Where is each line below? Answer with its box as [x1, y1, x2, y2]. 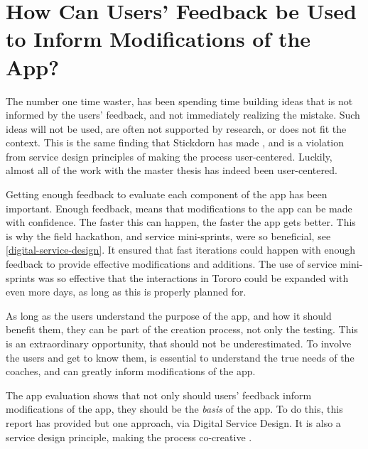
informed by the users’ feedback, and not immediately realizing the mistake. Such [6, 107, 360, 122]
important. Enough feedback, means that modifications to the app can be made [6, 200, 352, 215]
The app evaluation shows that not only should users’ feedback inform [6, 387, 312, 402]
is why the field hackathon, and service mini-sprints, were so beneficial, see [6, 228, 331, 243]
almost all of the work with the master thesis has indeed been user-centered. [6, 163, 337, 178]
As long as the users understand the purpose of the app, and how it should [6, 308, 332, 323]
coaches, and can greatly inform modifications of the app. [6, 364, 256, 379]
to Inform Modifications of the [6, 24, 311, 53]
